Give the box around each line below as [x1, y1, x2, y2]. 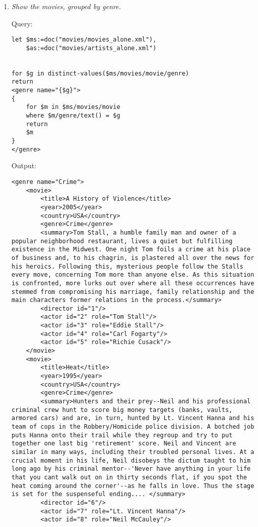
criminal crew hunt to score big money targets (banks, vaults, [11, 406, 233, 413]
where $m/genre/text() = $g [26, 112, 120, 120]
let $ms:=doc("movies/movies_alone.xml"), [11, 36, 157, 44]
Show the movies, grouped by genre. [11, 1, 121, 11]
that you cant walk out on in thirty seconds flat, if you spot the [11, 473, 247, 481]
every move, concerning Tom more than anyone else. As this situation [11, 271, 254, 279]
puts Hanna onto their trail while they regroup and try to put [11, 431, 233, 439]
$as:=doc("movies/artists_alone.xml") [26, 44, 157, 52]
